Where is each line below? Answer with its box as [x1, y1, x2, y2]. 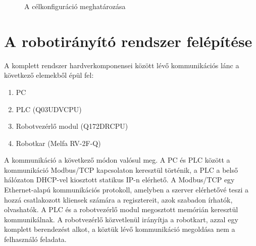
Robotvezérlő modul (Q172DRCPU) [16, 121, 128, 131]
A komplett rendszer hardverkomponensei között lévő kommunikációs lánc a [4, 60, 239, 70]
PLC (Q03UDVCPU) [16, 104, 82, 114]
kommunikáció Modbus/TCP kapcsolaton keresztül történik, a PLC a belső [4, 164, 238, 175]
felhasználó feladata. [4, 234, 67, 244]
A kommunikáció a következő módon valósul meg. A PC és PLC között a [4, 155, 230, 165]
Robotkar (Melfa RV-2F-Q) [16, 137, 101, 148]
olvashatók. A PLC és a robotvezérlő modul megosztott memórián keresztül [4, 204, 238, 215]
